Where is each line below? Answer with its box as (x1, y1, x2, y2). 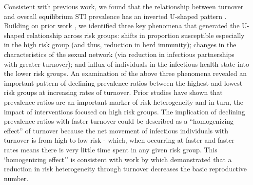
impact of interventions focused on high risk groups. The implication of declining (4, 106, 245, 116)
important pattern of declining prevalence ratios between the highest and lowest (4, 77, 243, 88)
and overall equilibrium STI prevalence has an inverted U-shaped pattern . (4, 11, 227, 21)
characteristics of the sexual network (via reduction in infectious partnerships (4, 49, 234, 59)
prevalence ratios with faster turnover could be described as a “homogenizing (4, 116, 234, 126)
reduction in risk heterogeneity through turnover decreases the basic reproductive (4, 164, 247, 174)
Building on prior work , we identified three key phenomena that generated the (4, 20, 240, 31)
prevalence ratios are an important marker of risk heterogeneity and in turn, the (4, 96, 243, 107)
